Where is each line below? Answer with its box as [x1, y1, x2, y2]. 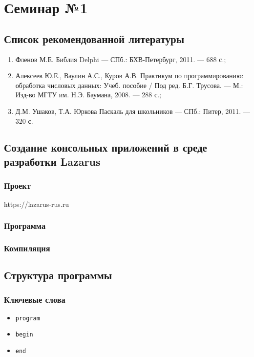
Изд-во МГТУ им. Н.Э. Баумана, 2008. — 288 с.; [15, 89, 161, 100]
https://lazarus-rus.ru [4, 199, 69, 209]
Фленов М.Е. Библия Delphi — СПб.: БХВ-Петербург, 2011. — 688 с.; [15, 54, 226, 64]
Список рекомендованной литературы [4, 31, 185, 46]
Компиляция [4, 242, 50, 254]
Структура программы [4, 268, 112, 283]
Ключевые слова [4, 293, 65, 305]
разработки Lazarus [4, 154, 101, 169]
